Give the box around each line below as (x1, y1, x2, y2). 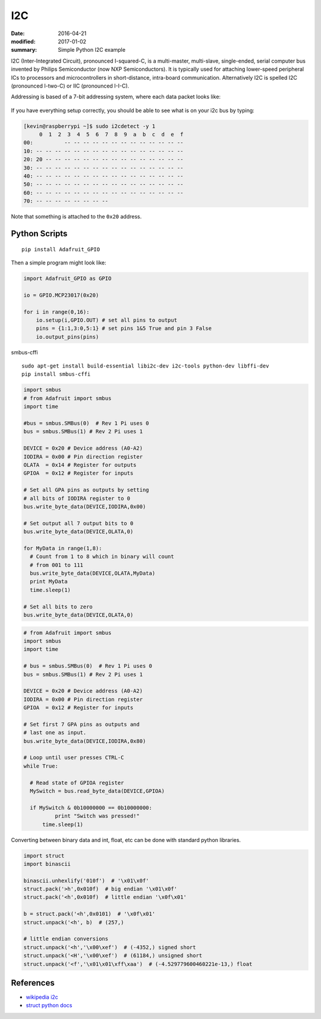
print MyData (30, 578, 68, 585)
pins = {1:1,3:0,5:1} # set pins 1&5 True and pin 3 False (36, 325, 212, 332)
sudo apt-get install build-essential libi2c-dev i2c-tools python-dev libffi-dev (21, 363, 269, 369)
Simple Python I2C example (58, 46, 126, 54)
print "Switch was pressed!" (54, 813, 140, 819)
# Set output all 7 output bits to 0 (23, 520, 134, 526)
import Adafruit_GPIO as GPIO (23, 275, 112, 282)
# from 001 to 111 (30, 562, 83, 568)
